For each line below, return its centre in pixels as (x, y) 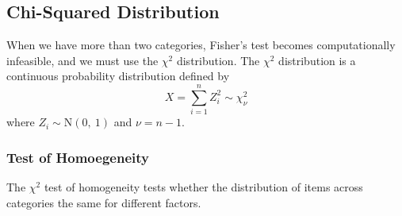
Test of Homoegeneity (78, 157)
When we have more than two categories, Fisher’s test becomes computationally (201, 45)
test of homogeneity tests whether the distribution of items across (203, 186)
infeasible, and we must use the (82, 60)
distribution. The (218, 60)
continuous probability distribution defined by (118, 76)
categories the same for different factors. (104, 202)
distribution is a (317, 60)
